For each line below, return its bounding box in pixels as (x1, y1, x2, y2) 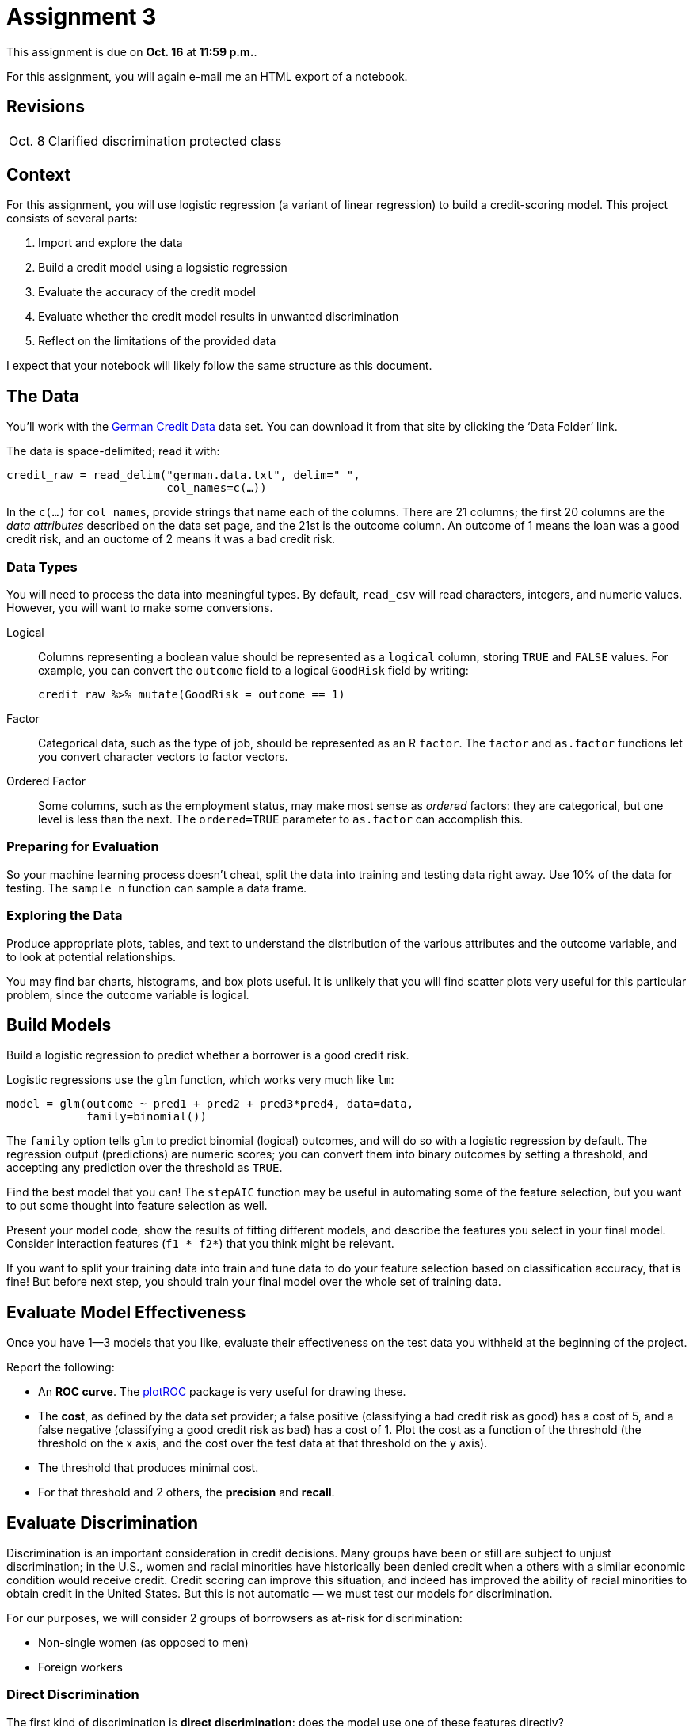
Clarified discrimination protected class (48, 132, 282, 149)
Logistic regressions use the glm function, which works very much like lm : (6, 1073, 394, 1087)
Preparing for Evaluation (6, 838, 159, 855)
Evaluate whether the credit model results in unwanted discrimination (38, 310, 399, 324)
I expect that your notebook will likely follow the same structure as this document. (6, 359, 432, 373)
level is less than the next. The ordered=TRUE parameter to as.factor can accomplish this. (38, 812, 524, 827)
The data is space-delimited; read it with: (6, 444, 220, 458)
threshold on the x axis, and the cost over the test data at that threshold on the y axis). (38, 1436, 488, 1450)
